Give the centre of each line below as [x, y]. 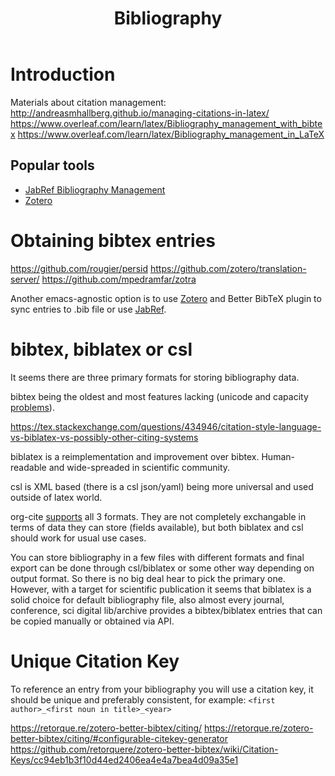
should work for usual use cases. [78, 538]
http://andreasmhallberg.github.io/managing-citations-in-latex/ [140, 113]
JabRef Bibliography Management [95, 189]
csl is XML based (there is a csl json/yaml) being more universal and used [162, 486]
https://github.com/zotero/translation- [228, 268]
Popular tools [52, 165]
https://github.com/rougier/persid [79, 268]
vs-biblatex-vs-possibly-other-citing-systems [104, 437]
